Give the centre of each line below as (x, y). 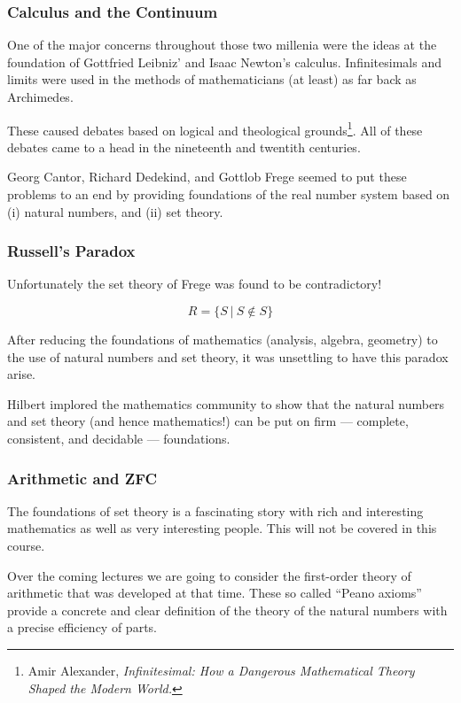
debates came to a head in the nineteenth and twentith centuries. (184, 147)
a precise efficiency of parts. (82, 627)
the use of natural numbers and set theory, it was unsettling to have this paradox (228, 356)
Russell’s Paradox (71, 251)
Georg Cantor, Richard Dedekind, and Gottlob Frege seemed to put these (207, 177)
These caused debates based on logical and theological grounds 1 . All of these (215, 128)
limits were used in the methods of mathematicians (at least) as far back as (212, 79)
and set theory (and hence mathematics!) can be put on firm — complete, (208, 421)
